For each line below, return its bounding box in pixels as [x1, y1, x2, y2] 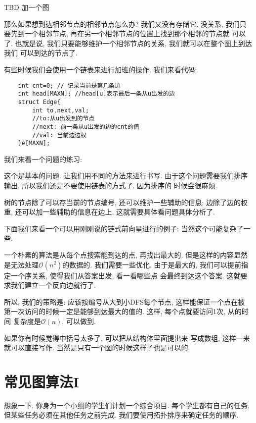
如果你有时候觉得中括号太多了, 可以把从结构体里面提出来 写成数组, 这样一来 [4, 332, 250, 343]
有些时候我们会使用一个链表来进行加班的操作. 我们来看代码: [4, 64, 197, 74]
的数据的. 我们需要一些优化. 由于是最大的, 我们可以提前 [62, 259, 242, 269]
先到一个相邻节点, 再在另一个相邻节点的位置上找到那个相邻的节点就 [10, 28, 230, 39]
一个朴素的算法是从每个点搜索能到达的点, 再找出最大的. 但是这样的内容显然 [4, 249, 248, 260]
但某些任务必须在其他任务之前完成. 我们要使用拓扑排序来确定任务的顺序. [4, 410, 239, 420]
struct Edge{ [18, 98, 61, 106]
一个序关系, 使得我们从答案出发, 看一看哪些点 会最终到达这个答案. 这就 [10, 270, 241, 280]
